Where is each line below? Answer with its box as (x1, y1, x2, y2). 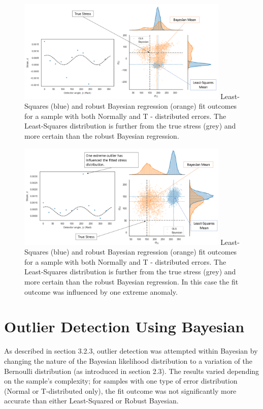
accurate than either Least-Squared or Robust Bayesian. (4, 395, 179, 406)
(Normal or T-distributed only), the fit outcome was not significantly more (4, 385, 237, 396)
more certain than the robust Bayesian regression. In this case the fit (24, 276, 239, 287)
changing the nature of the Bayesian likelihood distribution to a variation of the (4, 355, 252, 366)
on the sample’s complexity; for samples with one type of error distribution (4, 375, 238, 386)
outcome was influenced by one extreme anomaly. (24, 286, 178, 297)
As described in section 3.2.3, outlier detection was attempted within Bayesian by (4, 345, 258, 356)
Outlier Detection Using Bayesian (4, 316, 245, 337)
